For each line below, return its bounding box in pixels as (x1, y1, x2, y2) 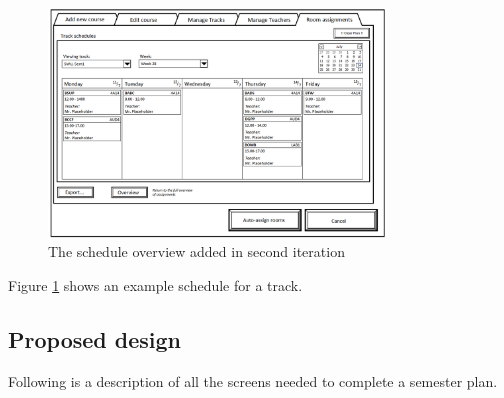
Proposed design (8, 324, 181, 355)
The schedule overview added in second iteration (48, 241, 345, 262)
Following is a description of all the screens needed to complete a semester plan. (8, 370, 498, 391)
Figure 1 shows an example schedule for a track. (8, 275, 303, 296)
